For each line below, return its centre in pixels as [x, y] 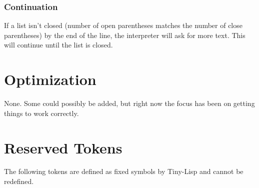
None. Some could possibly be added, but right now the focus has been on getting [129, 103]
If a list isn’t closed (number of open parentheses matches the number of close [123, 25]
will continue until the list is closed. [58, 45]
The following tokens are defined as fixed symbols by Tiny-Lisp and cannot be [124, 171]
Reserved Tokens [63, 147]
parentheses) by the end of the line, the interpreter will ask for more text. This [125, 35]
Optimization [50, 79]
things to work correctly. [41, 113]
